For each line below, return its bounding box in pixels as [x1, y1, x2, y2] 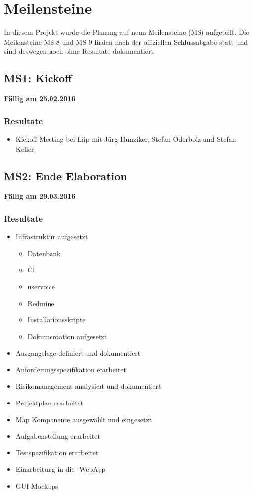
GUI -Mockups [15, 481, 58, 491]
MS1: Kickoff [4, 70, 72, 86]
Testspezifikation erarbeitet [15, 447, 99, 457]
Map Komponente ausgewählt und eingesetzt [15, 414, 152, 424]
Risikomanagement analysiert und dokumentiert [15, 381, 161, 391]
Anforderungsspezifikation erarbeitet [15, 364, 126, 374]
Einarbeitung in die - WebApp [15, 464, 106, 474]
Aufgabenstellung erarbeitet [15, 431, 100, 441]
